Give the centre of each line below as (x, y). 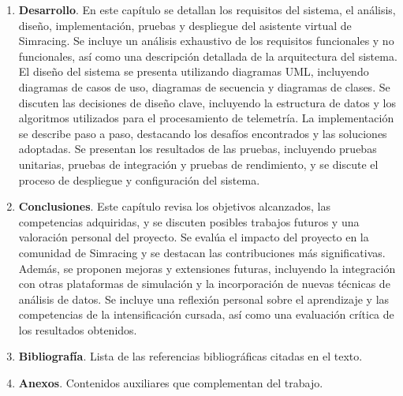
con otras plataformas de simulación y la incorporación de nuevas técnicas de (204, 284)
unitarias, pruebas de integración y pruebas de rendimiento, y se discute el (198, 164)
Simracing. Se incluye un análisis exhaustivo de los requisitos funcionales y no (206, 41)
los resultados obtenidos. (78, 329)
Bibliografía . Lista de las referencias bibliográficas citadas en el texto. (190, 356)
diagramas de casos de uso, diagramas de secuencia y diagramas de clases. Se (204, 86)
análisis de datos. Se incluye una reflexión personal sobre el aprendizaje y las (204, 299)
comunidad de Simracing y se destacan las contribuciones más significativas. (202, 252)
